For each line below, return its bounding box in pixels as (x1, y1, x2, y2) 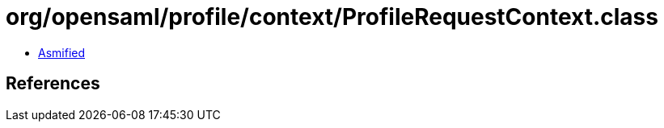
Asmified (38, 45, 86, 60)
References (6, 73, 100, 94)
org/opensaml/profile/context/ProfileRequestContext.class (6, 3, 658, 31)
